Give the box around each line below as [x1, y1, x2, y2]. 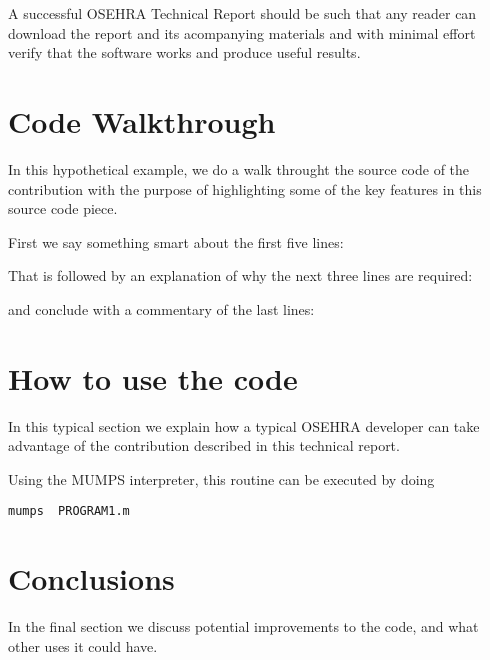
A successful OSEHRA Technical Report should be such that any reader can [8, 3, 477, 23]
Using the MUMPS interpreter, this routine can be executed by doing [8, 468, 435, 489]
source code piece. [8, 198, 118, 219]
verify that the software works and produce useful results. [8, 42, 361, 63]
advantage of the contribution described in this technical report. [8, 435, 400, 456]
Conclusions [8, 558, 175, 599]
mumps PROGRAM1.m [8, 504, 130, 519]
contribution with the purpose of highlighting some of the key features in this [8, 178, 482, 199]
